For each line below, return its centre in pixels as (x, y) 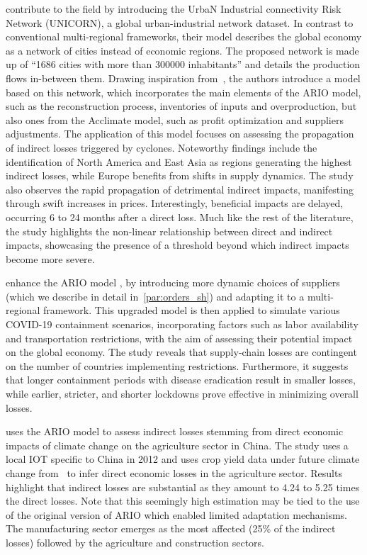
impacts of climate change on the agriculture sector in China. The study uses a (177, 445)
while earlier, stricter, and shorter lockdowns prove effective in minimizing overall (182, 394)
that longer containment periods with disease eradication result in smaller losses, (181, 380)
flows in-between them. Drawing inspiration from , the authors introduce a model (183, 78)
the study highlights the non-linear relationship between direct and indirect (169, 231)
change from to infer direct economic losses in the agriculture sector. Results (174, 473)
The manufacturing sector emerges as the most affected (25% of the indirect (171, 528)
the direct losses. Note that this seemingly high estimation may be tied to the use (183, 501)
